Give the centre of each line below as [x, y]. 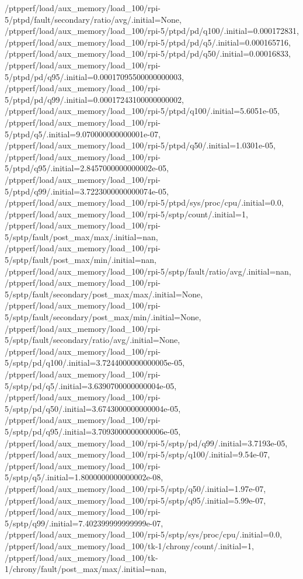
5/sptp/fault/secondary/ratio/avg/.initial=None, [93, 340]
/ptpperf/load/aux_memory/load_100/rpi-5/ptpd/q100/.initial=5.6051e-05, [142, 111]
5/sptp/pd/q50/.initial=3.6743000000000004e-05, [93, 408]
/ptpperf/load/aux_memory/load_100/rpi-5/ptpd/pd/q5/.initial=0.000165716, [148, 42]
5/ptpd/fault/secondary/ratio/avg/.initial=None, [93, 19]
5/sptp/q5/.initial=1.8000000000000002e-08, [84, 477]
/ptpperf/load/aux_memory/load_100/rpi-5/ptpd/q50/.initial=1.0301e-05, [140, 145]
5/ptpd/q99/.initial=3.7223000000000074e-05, [87, 191]
